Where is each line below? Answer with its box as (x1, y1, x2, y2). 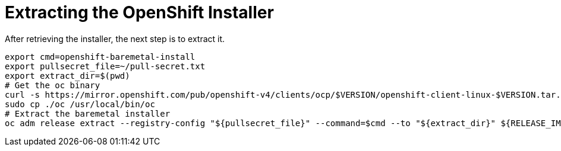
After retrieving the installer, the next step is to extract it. (5, 33, 225, 44)
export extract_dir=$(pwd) (5, 70, 130, 81)
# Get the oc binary (5, 80, 100, 90)
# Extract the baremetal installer (5, 108, 171, 118)
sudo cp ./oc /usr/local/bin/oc (5, 99, 155, 109)
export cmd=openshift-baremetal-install (5, 52, 196, 62)
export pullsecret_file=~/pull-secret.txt (5, 61, 206, 71)
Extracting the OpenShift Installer (5, 2, 274, 23)
